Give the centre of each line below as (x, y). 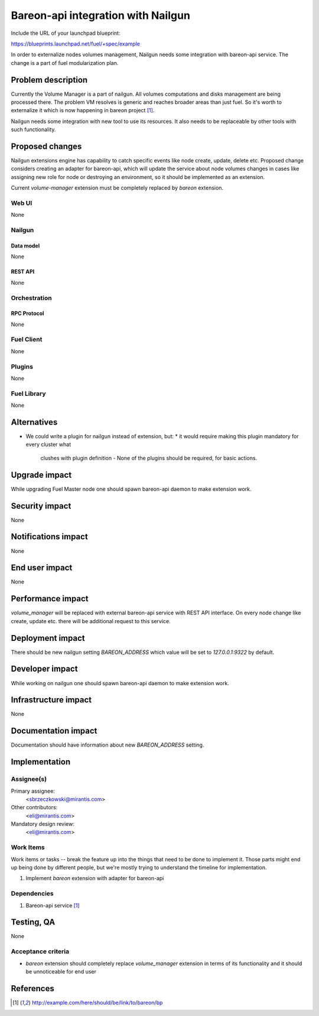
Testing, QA (33, 922)
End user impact (42, 568)
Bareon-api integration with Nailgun (100, 15)
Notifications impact (49, 537)
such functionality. (33, 129)
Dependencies (32, 894)
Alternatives (34, 422)
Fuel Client (27, 340)
